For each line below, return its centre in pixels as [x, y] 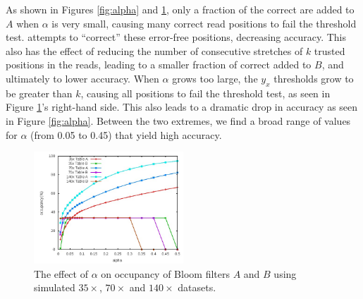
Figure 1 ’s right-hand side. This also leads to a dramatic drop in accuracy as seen [182, 107]
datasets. [197, 287]
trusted [330, 50]
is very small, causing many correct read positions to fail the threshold [204, 23]
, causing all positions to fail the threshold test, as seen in [205, 93]
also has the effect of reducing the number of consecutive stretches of [154, 50]
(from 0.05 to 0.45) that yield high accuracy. [126, 134]
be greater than [39, 93]
